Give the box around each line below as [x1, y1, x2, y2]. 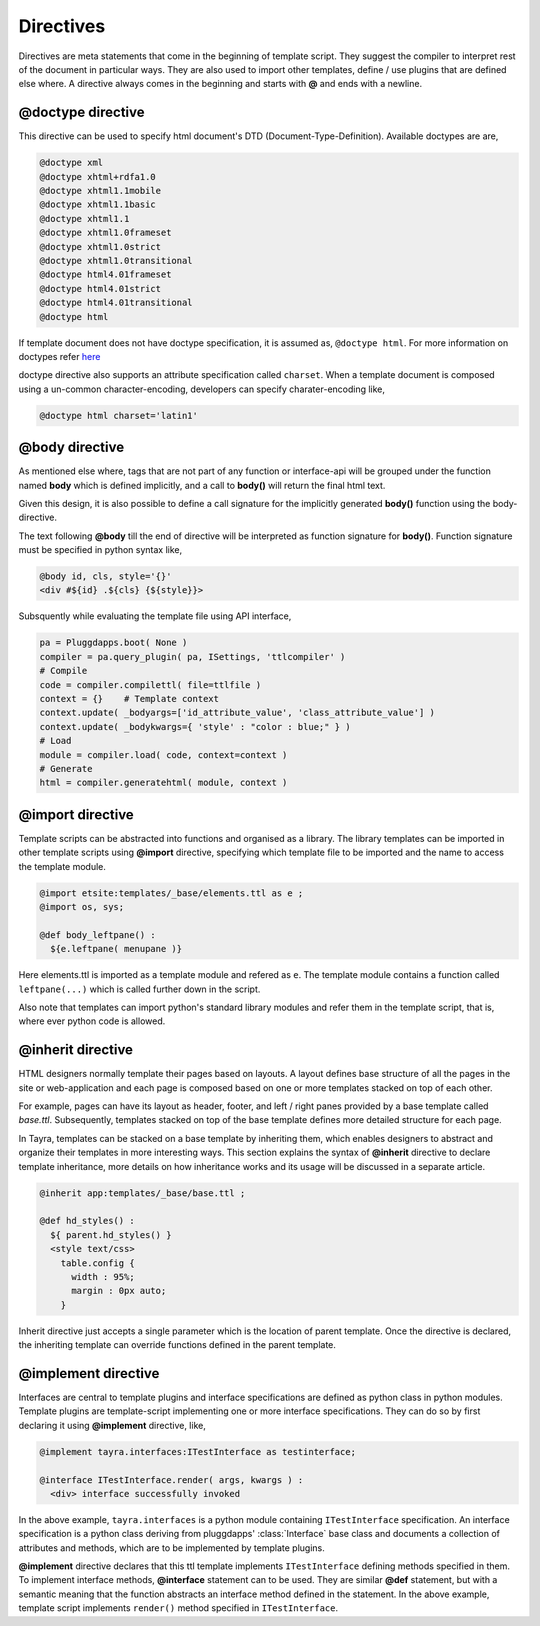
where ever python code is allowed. [18, 1015, 166, 1027]
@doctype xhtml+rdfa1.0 [39, 171, 157, 182]
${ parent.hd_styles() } [50, 1229, 172, 1240]
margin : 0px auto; [71, 1285, 167, 1297]
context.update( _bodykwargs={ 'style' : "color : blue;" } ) [39, 721, 351, 732]
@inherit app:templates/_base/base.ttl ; [39, 1187, 246, 1199]
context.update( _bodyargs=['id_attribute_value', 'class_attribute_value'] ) [39, 707, 435, 719]
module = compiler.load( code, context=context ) [39, 749, 288, 760]
